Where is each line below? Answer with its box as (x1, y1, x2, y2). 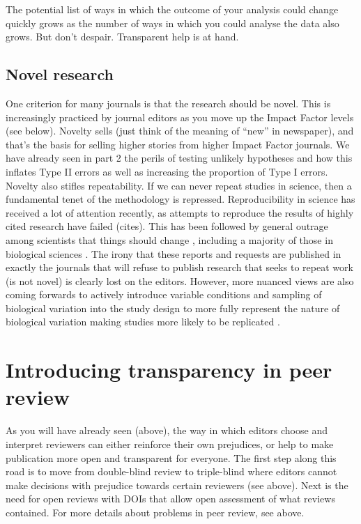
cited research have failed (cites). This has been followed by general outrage (6, 219, 328, 233)
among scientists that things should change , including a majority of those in (6, 232, 333, 247)
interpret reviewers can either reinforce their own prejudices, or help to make (6, 436, 334, 451)
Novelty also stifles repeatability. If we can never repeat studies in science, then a (6, 178, 352, 192)
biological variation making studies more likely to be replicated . (6, 314, 280, 329)
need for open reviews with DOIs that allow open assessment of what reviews (6, 491, 335, 506)
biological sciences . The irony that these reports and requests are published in (6, 246, 341, 261)
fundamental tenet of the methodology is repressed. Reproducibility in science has (6, 192, 355, 206)
